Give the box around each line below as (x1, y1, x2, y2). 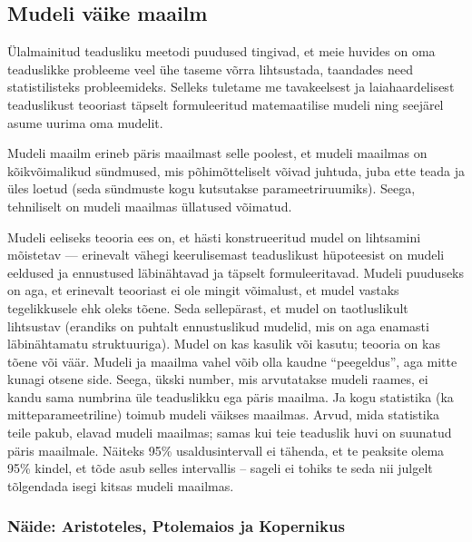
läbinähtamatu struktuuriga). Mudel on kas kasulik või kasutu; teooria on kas (7, 334, 440, 353)
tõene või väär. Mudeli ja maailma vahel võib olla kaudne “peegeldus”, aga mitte (7, 351, 457, 370)
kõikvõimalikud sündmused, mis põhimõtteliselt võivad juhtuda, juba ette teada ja (7, 161, 465, 180)
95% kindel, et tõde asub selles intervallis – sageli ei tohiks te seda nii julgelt (7, 458, 433, 478)
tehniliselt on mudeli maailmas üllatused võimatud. (7, 196, 292, 215)
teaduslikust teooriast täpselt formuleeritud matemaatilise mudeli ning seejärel (7, 94, 444, 113)
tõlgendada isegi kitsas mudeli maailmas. (7, 476, 234, 495)
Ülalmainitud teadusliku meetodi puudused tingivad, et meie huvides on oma (7, 42, 436, 61)
